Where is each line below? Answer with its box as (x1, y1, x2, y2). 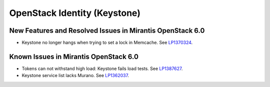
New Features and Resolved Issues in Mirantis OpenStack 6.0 (9, 26, 205, 35)
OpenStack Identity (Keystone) (9, 7, 141, 18)
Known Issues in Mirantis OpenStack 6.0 (9, 52, 138, 61)
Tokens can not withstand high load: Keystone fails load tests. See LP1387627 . (21, 65, 183, 72)
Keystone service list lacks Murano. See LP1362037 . (21, 73, 129, 79)
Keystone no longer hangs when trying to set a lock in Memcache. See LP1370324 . (21, 40, 193, 46)
